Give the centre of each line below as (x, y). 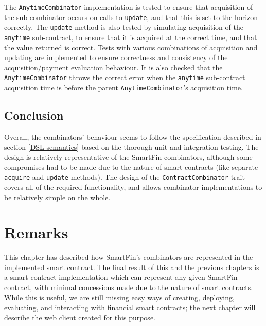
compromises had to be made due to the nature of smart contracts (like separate (131, 167)
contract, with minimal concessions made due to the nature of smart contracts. (129, 287)
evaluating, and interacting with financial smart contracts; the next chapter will (130, 307)
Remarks (36, 232)
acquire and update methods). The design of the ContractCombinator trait (125, 177)
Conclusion (34, 115)
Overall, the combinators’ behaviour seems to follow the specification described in (133, 136)
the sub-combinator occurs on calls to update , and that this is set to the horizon (131, 17)
